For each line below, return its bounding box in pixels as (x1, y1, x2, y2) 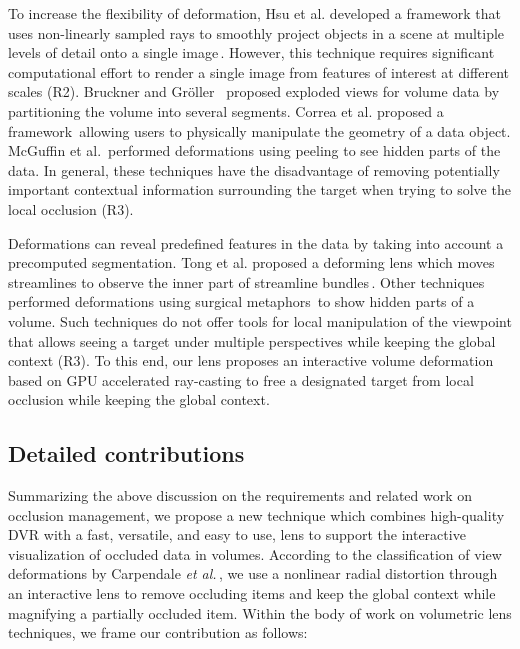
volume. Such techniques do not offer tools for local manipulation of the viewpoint (8, 310, 512, 331)
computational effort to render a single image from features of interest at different (8, 61, 509, 82)
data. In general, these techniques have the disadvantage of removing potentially (8, 159, 500, 180)
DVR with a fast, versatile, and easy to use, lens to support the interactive (8, 524, 466, 545)
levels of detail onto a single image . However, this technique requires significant (8, 42, 495, 63)
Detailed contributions (8, 438, 245, 469)
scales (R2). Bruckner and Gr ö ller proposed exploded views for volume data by (8, 81, 500, 102)
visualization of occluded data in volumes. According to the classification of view (8, 543, 502, 564)
